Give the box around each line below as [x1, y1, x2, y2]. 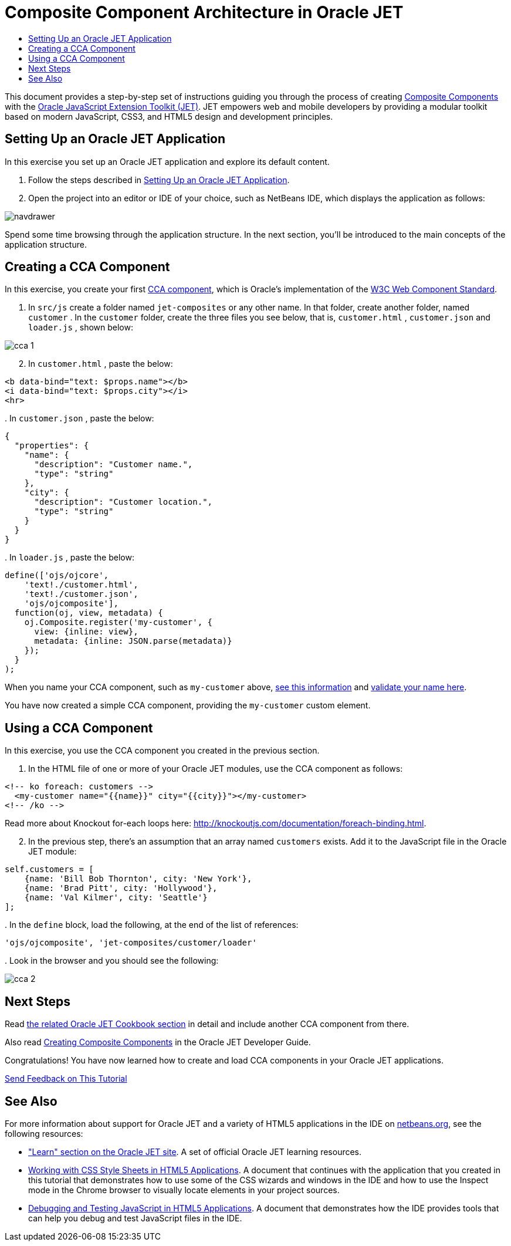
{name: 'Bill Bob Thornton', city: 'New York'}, [24, 874, 252, 884]
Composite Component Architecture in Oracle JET [5, 2, 404, 22]
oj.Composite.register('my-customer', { [24, 617, 213, 627]
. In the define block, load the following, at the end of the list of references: [5, 920, 299, 930]
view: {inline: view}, [34, 627, 138, 637]
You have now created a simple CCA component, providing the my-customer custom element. [5, 700, 371, 711]
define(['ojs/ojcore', [5, 570, 109, 580]
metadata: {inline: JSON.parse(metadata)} [34, 636, 232, 646]
